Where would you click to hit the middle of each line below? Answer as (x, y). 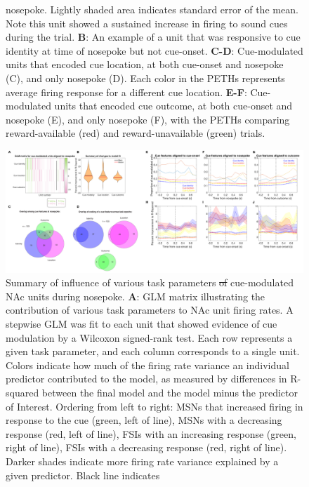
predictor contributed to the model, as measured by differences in (146, 379)
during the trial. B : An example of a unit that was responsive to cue (153, 37)
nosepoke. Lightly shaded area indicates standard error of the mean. (152, 9)
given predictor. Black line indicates (83, 475)
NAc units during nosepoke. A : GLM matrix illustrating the (136, 296)
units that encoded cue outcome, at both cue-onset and (173, 106)
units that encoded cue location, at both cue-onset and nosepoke (145, 64)
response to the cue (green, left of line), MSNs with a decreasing (144, 420)
